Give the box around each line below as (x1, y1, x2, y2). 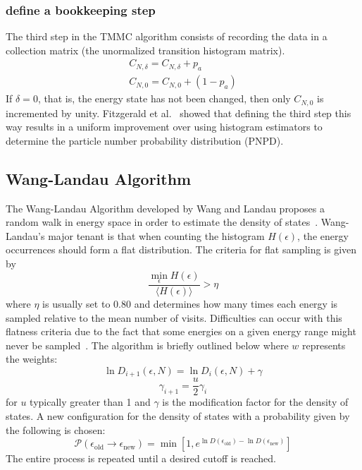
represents (302, 337, 346, 352)
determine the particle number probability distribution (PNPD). (6, 133, 284, 147)
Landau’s (6, 228, 45, 243)
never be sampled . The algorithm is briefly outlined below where (6, 337, 289, 352)
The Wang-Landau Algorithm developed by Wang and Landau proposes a (6, 200, 325, 215)
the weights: (6, 351, 58, 366)
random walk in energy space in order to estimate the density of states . (6, 215, 318, 229)
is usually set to (42, 296, 111, 311)
